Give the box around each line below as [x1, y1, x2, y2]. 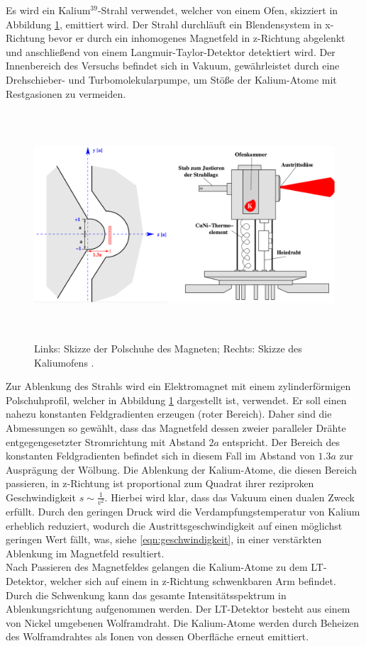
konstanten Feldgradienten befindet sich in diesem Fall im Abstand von [6, 448, 315, 463]
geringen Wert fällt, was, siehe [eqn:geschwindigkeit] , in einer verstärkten [6, 532, 322, 547]
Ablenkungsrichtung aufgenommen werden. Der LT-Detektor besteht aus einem [6, 601, 350, 616]
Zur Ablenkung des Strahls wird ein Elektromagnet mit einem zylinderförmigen [6, 379, 351, 394]
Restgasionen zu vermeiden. [6, 86, 126, 101]
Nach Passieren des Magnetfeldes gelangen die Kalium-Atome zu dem [6, 559, 308, 574]
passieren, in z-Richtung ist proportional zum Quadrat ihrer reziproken [6, 476, 314, 491]
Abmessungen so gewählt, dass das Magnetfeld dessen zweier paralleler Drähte [6, 420, 346, 435]
